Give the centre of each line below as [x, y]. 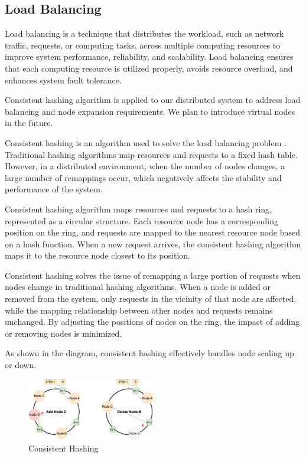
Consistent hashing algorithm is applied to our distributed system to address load [153, 100]
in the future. [29, 123]
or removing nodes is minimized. [64, 333]
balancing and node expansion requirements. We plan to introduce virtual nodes [150, 111]
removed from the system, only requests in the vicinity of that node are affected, [151, 299]
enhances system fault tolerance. [63, 80]
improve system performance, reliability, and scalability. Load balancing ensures [149, 57]
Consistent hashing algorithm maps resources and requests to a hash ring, [138, 209]
